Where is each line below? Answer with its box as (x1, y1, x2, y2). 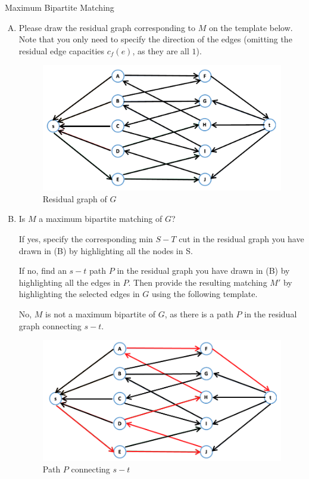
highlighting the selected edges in (18, 288, 140, 300)
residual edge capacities (18, 44, 105, 57)
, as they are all (132, 44, 189, 57)
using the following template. (151, 288, 258, 300)
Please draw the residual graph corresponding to (18, 21, 195, 33)
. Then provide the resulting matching (128, 276, 267, 288)
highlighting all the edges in (18, 276, 120, 288)
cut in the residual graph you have (179, 233, 304, 245)
